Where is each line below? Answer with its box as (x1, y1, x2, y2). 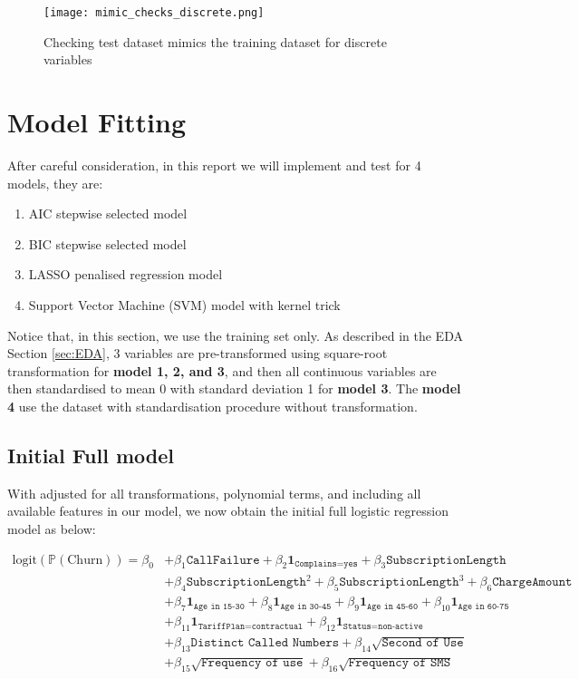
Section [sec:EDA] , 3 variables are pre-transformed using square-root (7, 344, 388, 363)
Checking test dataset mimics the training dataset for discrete (43, 32, 387, 51)
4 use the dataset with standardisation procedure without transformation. (7, 396, 418, 415)
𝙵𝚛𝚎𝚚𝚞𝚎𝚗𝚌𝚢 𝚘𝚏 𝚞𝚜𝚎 (201, 656, 304, 670)
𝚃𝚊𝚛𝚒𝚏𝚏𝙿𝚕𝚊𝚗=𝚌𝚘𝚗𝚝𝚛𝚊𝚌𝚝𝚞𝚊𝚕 (198, 621, 304, 631)
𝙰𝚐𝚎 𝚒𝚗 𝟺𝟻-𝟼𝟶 (367, 601, 419, 611)
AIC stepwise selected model (28, 204, 188, 223)
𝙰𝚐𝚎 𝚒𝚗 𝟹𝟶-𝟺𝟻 (280, 601, 332, 611)
